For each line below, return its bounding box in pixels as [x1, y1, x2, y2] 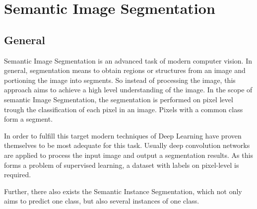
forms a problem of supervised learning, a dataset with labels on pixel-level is [4, 159, 239, 170]
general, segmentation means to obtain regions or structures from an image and [4, 65, 246, 75]
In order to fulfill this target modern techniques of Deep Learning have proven [4, 130, 242, 140]
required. [4, 169, 31, 180]
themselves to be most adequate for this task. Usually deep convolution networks [4, 140, 250, 150]
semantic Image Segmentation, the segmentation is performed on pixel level [4, 94, 233, 104]
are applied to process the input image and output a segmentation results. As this [4, 149, 253, 160]
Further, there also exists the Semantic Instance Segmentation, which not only [4, 186, 242, 196]
